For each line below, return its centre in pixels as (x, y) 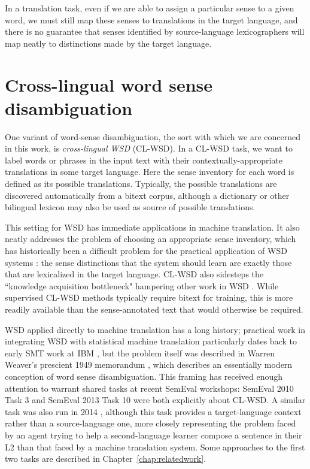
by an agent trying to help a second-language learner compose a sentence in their (154, 435)
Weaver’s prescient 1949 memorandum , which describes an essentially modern (149, 364)
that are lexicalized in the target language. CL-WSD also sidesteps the (134, 274)
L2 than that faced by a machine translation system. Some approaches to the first (155, 447)
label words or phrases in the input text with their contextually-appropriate (144, 160)
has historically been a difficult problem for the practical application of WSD (146, 251)
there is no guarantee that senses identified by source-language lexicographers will (155, 31)
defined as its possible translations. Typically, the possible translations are (141, 184)
